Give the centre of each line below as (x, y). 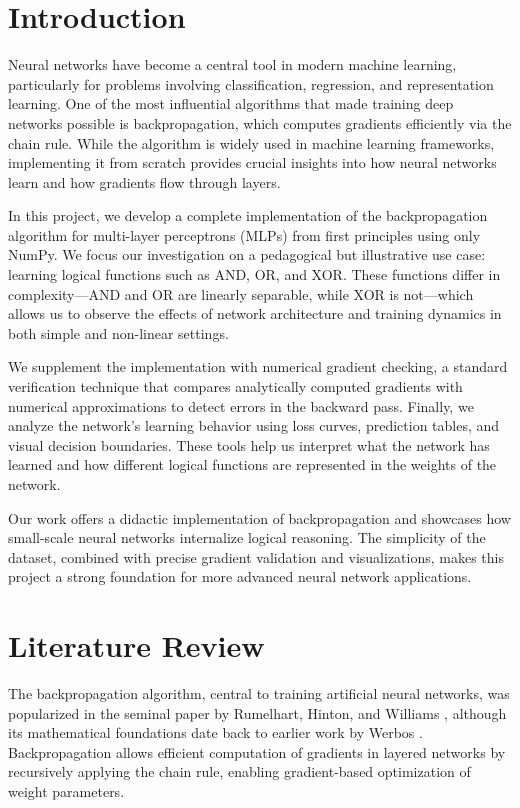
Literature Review (136, 645)
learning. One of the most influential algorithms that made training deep (231, 103)
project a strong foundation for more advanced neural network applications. (240, 576)
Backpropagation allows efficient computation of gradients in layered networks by (257, 751)
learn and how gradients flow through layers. (144, 181)
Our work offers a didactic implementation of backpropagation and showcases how (259, 517)
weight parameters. (66, 791)
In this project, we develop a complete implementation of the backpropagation (248, 215)
